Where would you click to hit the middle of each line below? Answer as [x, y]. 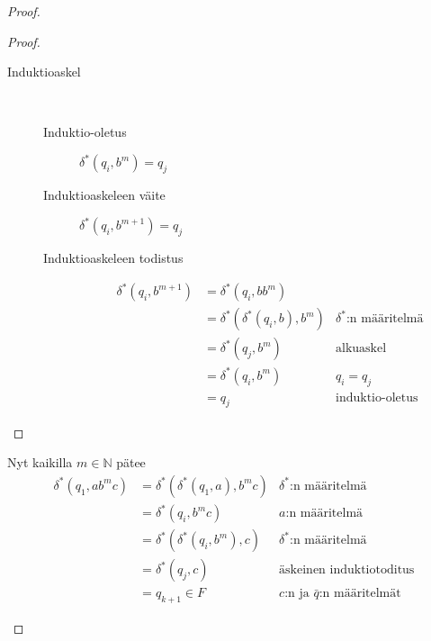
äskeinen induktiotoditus [347, 570]
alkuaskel [361, 349]
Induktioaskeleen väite [104, 195]
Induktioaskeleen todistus [113, 258]
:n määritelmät [360, 594]
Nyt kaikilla [40, 462]
